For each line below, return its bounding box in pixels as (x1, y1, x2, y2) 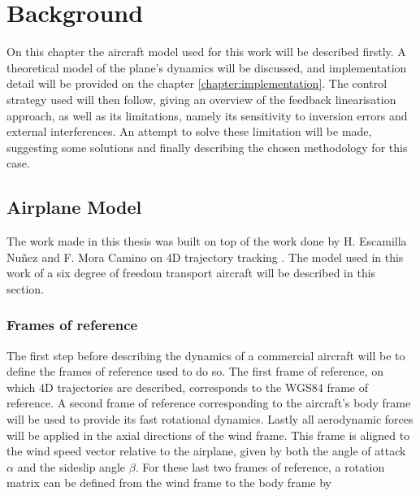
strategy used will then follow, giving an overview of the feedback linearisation (6, 90, 396, 107)
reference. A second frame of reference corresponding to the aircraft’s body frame (6, 394, 411, 411)
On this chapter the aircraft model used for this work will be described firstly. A (6, 43, 406, 60)
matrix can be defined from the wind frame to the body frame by (6, 474, 331, 491)
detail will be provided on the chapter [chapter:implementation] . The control (6, 75, 388, 92)
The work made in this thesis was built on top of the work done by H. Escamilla (6, 233, 407, 250)
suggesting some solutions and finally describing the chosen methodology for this (6, 138, 408, 155)
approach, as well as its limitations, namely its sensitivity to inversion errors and (6, 107, 408, 124)
